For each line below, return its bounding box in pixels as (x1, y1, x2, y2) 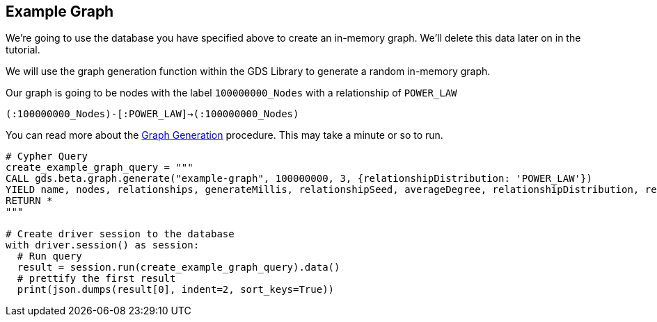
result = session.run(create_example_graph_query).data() (17, 262, 340, 273)
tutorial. (6, 44, 40, 56)
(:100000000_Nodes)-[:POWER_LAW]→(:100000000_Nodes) (6, 108, 299, 120)
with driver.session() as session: (6, 239, 200, 251)
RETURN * (6, 195, 53, 207)
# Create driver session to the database (6, 228, 235, 240)
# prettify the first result (17, 273, 176, 285)
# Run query (17, 251, 82, 262)
